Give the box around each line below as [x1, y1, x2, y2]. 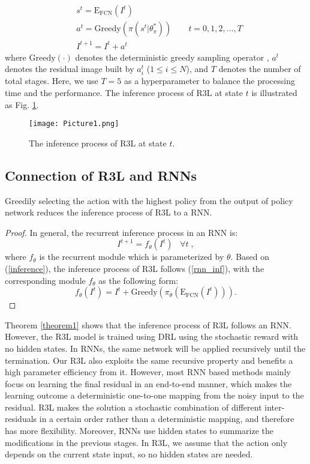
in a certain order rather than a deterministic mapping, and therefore [39, 412, 294, 425]
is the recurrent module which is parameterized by [39, 250, 224, 263]
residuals [5, 412, 37, 425]
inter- [264, 400, 285, 413]
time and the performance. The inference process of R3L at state [5, 86, 243, 98]
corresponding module [5, 274, 86, 286]
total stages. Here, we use [5, 74, 98, 87]
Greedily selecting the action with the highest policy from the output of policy [5, 194, 293, 206]
